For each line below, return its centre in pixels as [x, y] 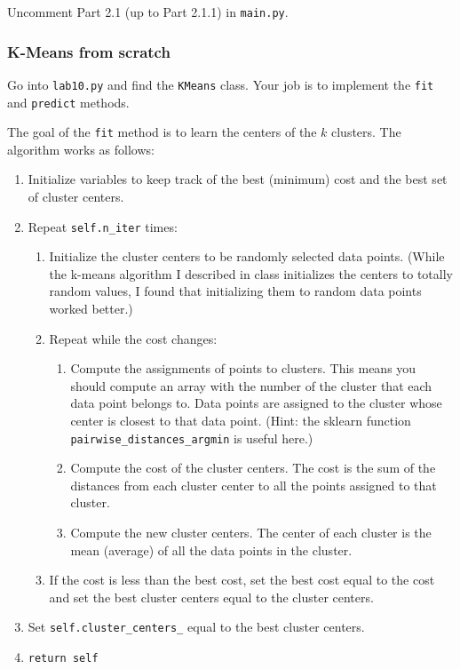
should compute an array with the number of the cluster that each [251, 385]
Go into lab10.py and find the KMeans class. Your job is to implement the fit [221, 84]
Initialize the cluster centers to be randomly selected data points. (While [247, 256]
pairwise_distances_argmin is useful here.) [192, 438]
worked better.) [91, 309]
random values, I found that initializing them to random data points [235, 291]
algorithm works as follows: [81, 149]
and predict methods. [68, 102]
